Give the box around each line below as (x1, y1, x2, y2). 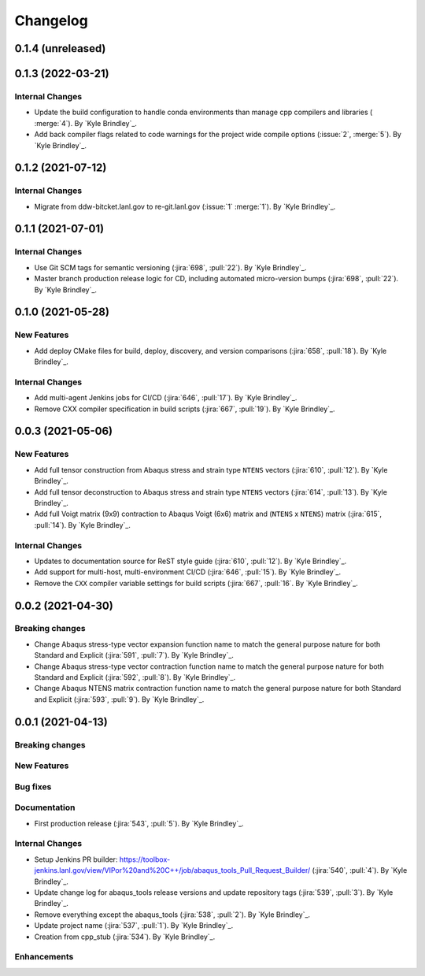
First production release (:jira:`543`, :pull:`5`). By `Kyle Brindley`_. (34, 818, 244, 828)
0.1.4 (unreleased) (14, 42, 106, 55)
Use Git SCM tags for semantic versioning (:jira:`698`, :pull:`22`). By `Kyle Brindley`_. (34, 262, 307, 272)
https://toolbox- (119, 855, 171, 864)
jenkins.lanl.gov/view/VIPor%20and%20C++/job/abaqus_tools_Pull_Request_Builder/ (34, 866, 311, 875)
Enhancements (14, 952, 74, 963)
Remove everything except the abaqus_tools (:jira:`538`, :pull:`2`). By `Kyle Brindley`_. (34, 910, 311, 919)
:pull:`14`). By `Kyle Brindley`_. (34, 520, 131, 529)
